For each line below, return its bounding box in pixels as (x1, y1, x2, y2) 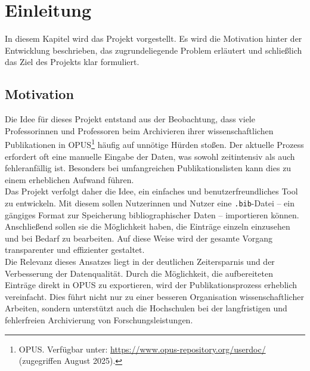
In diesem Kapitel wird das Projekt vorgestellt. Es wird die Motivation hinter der (5, 32, 302, 45)
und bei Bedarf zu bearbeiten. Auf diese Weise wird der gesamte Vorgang (5, 231, 273, 244)
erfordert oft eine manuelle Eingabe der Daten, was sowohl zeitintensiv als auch (5, 150, 295, 162)
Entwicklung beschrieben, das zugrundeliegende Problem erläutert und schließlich (5, 44, 302, 56)
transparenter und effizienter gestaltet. (5, 243, 145, 256)
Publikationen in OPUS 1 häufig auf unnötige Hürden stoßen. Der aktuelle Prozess (5, 137, 304, 150)
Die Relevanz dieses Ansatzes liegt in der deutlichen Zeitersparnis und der (5, 255, 275, 267)
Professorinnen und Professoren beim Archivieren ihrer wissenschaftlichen (5, 124, 274, 137)
